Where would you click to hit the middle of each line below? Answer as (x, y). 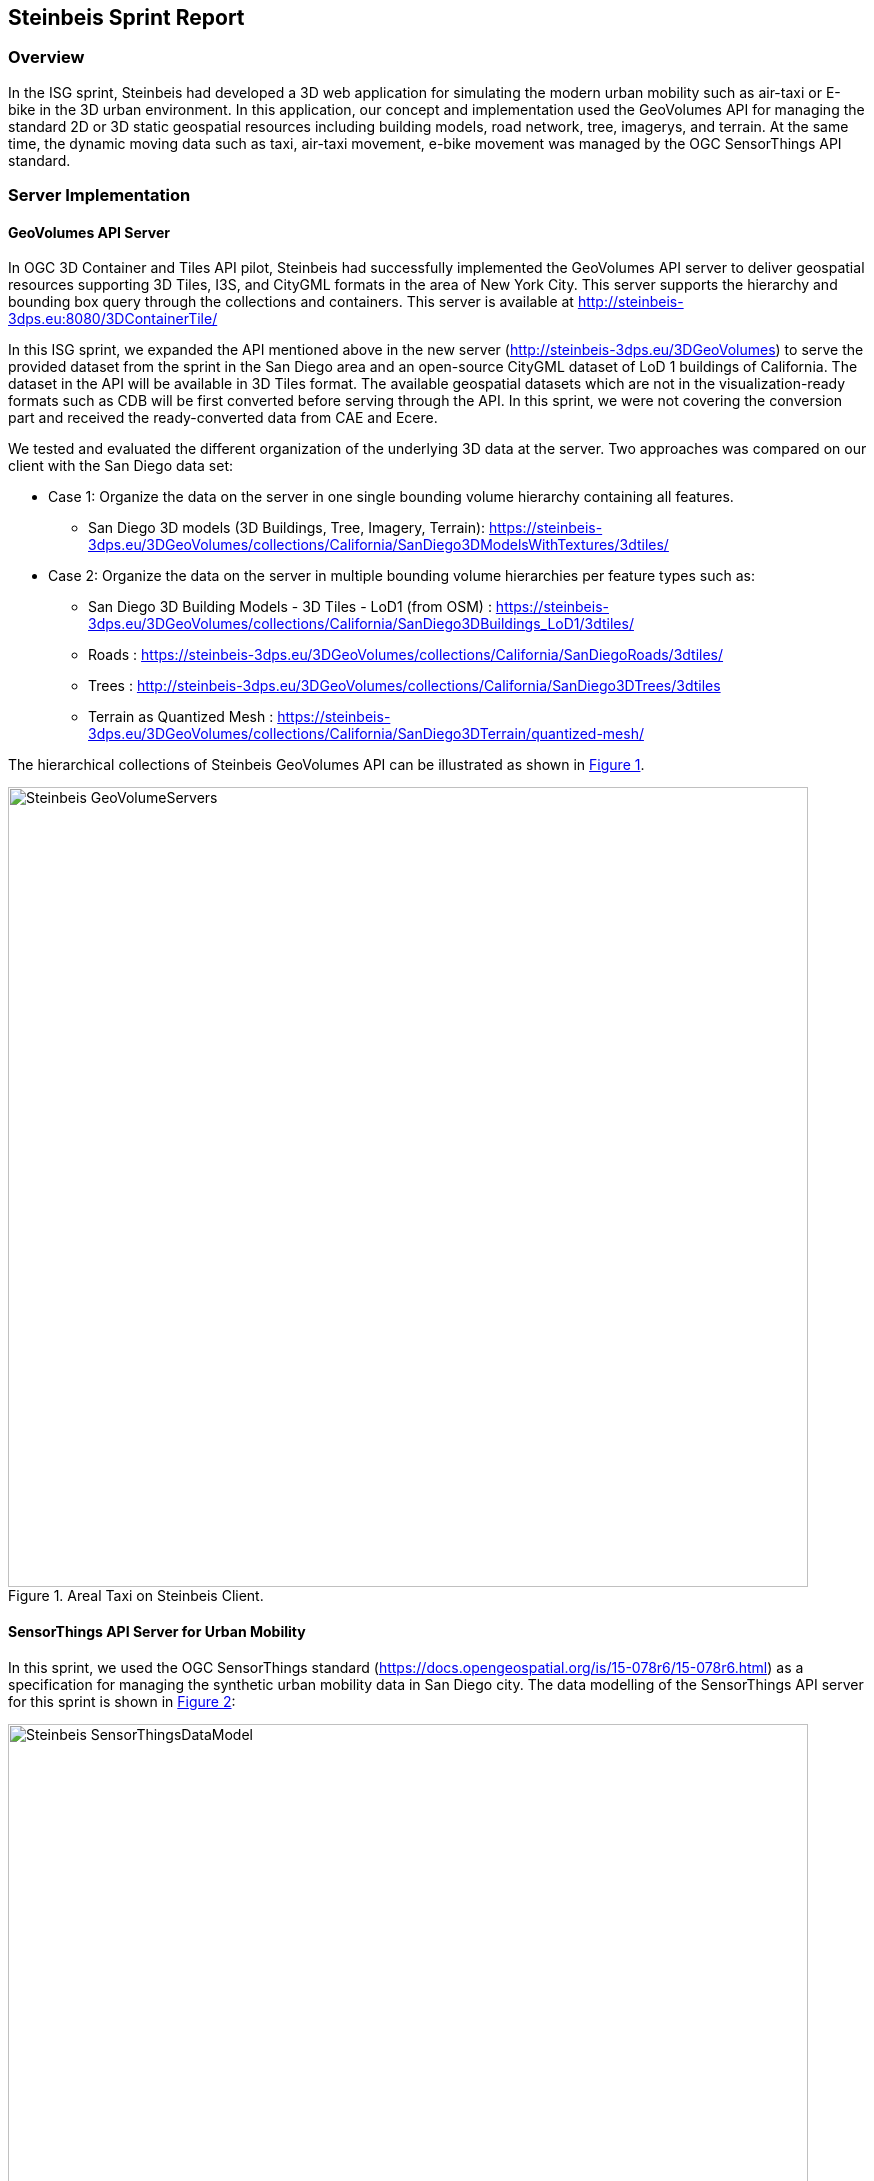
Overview (46, 57)
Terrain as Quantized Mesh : (181, 717)
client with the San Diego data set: (121, 466)
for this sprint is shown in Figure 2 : (122, 1701)
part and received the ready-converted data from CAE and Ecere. (223, 418)
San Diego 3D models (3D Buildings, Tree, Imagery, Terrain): (287, 528)
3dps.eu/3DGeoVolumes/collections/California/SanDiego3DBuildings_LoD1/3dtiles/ (361, 624)
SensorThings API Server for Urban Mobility (157, 1631)
